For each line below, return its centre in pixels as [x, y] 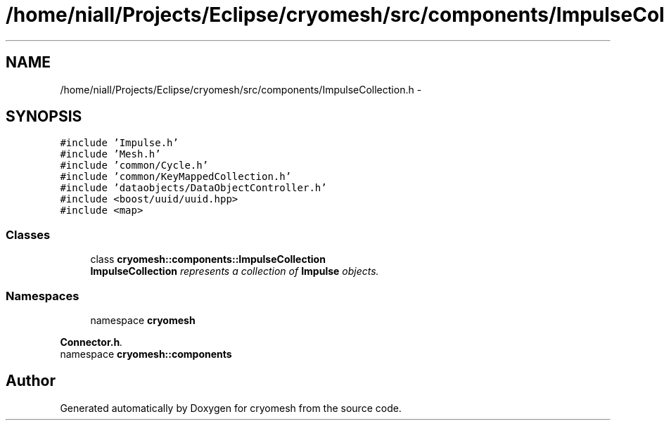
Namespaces [43, 296]
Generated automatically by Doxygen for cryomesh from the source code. [231, 408]
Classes [28, 234]
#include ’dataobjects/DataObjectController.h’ [193, 188]
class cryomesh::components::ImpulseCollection [208, 259]
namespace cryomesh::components [146, 354]
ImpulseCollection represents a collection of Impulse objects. [235, 271]
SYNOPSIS [44, 117]
